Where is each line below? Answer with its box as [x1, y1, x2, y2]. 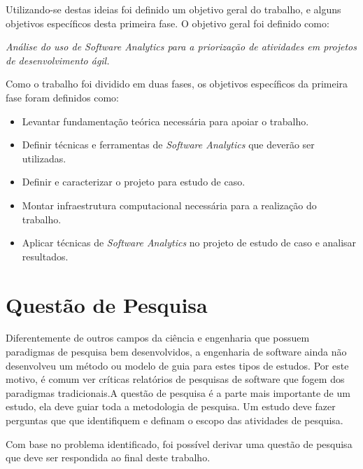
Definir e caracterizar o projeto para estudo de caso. [22, 174, 245, 189]
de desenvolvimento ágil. [6, 52, 110, 67]
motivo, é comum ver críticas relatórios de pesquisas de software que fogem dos [6, 372, 345, 386]
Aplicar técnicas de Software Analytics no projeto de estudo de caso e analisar [22, 235, 357, 250]
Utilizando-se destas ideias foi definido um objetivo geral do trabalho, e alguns [6, 2, 341, 16]
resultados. [22, 248, 69, 263]
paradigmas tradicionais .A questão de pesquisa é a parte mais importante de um [6, 385, 350, 400]
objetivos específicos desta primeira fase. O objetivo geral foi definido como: [6, 15, 329, 30]
